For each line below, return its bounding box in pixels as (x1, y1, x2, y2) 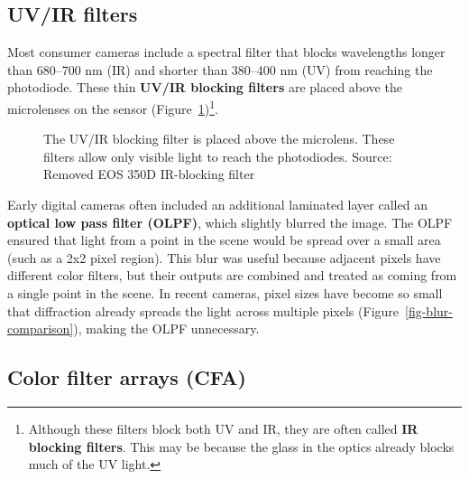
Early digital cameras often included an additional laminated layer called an (7, 195, 428, 214)
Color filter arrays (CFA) (7, 363, 246, 391)
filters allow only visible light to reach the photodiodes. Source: (43, 146, 392, 165)
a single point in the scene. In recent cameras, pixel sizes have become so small (7, 283, 443, 302)
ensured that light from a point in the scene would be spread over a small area (7, 230, 441, 249)
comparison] (7, 319, 74, 338)
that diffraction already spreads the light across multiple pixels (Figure (7, 301, 400, 320)
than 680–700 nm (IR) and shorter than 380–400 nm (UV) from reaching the (7, 60, 433, 79)
